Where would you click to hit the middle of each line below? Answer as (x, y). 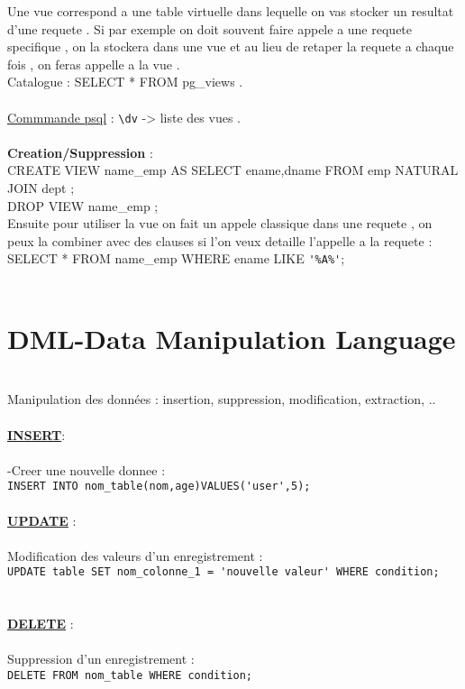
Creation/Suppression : (80, 152)
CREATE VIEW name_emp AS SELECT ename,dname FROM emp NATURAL (233, 170)
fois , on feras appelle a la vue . (94, 64)
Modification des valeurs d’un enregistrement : (135, 555)
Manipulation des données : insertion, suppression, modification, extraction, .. (222, 399)
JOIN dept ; (41, 188)
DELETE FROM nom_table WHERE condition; (130, 675)
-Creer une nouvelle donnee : (87, 469)
